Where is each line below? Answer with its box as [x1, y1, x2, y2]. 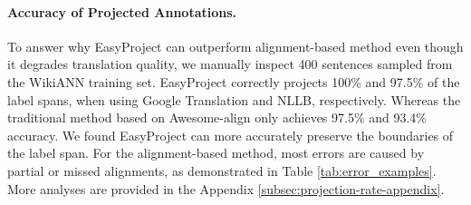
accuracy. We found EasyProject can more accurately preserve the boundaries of [7, 125, 454, 144]
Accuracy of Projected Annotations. [7, 2, 237, 21]
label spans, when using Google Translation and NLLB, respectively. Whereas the [7, 90, 461, 109]
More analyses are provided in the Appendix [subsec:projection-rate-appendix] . [7, 179, 445, 198]
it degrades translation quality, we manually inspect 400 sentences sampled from [7, 54, 453, 73]
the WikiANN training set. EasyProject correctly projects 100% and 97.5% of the [7, 72, 460, 91]
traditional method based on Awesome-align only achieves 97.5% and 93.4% [7, 108, 428, 127]
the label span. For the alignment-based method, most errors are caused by [7, 143, 425, 162]
